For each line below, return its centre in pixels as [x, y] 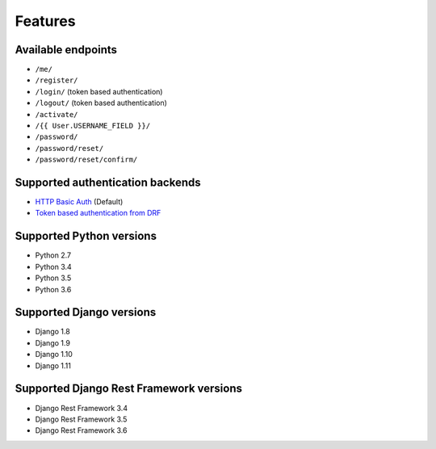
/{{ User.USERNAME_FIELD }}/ [93, 126]
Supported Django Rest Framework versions [128, 389]
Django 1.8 [52, 332]
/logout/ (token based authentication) [101, 103]
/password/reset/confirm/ [86, 160]
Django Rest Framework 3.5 [81, 419]
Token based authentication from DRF [98, 213]
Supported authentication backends [108, 183]
